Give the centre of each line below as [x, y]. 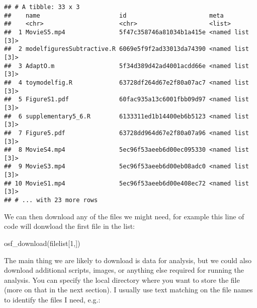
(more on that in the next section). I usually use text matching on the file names [128, 290]
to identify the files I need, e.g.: [52, 299]
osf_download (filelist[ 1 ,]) [42, 243]
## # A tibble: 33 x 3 [42, 7]
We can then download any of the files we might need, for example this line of [124, 216]
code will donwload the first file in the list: [69, 226]
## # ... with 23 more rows [51, 200]
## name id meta [114, 15]
